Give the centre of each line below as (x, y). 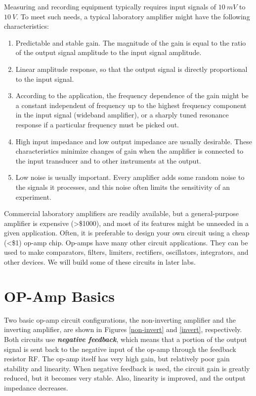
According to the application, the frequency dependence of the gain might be (132, 95)
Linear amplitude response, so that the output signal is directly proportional (131, 69)
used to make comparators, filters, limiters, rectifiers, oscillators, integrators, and (126, 252)
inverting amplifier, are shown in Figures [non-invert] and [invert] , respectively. (123, 329)
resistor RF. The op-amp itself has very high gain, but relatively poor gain (117, 359)
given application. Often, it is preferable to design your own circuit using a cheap (127, 233)
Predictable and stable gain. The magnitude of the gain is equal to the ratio (131, 42)
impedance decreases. (36, 387)
